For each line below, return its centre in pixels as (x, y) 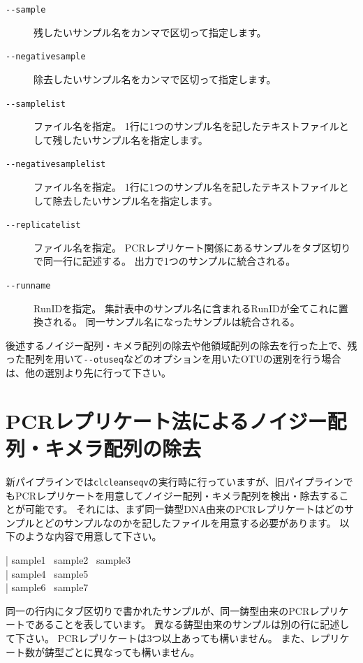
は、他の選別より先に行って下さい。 (89, 373)
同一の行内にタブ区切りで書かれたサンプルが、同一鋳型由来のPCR (158, 610)
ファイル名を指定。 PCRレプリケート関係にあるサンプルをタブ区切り (192, 247)
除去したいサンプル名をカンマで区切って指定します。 (155, 79)
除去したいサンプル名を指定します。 (135, 200)
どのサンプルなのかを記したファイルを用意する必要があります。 (190, 522)
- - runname (28, 286)
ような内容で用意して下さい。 (93, 536)
